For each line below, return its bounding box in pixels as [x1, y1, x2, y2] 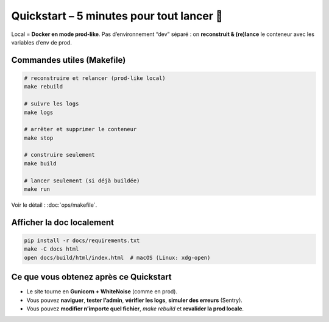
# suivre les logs [24, 101, 79, 107]
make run [24, 186, 51, 193]
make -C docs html [24, 246, 79, 252]
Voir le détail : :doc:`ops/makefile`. [11, 201, 97, 209]
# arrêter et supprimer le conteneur [24, 126, 137, 133]
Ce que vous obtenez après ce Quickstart [11, 272, 172, 282]
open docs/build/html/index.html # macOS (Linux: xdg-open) [24, 254, 211, 261]
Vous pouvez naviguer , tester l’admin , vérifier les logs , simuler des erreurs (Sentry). [26, 296, 243, 304]
